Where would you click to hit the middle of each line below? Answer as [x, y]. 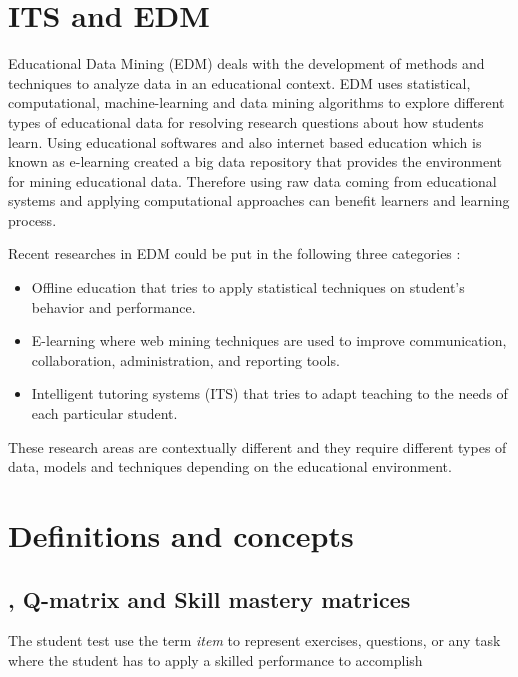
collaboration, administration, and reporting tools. [185, 359]
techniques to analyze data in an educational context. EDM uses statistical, [239, 82]
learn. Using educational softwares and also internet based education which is [245, 141]
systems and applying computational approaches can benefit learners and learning [259, 200]
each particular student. [104, 413]
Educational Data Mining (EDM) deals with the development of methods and [246, 63]
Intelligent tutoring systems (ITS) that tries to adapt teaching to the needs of [269, 393]
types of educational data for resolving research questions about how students [246, 121]
